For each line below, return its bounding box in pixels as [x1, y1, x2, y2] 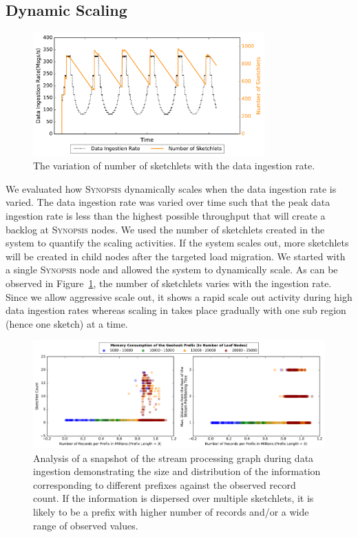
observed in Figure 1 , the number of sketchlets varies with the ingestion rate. [6, 276, 332, 291]
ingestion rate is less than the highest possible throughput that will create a [6, 209, 326, 223]
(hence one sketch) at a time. [6, 316, 128, 330]
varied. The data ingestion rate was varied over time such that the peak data [6, 195, 330, 209]
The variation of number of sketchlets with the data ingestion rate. [33, 158, 315, 173]
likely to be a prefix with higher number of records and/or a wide [33, 505, 309, 519]
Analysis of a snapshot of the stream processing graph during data [33, 450, 314, 465]
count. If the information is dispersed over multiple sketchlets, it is [33, 491, 314, 505]
